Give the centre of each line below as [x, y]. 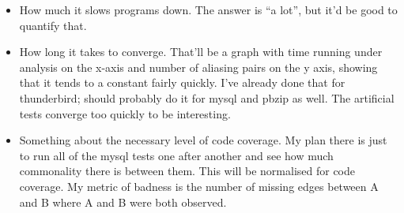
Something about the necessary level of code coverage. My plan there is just [203, 140]
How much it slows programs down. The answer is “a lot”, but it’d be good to [208, 9]
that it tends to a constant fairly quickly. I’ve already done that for [182, 82]
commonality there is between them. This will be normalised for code [187, 171]
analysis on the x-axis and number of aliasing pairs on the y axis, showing [198, 67]
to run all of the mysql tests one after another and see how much [176, 155]
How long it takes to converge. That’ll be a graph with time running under [201, 52]
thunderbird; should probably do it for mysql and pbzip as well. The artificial [207, 97]
